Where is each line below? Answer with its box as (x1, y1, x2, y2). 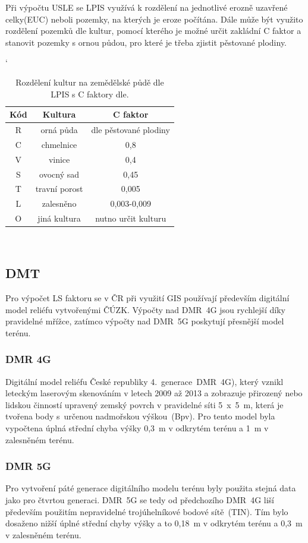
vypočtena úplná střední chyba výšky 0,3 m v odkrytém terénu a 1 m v (5, 421, 269, 434)
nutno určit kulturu (95, 212, 166, 225)
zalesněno (42, 197, 77, 210)
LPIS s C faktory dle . (51, 87, 129, 100)
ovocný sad (39, 168, 80, 180)
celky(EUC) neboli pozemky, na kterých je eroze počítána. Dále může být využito (5, 12, 303, 25)
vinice (48, 153, 70, 165)
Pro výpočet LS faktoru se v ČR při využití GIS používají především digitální (5, 291, 290, 304)
